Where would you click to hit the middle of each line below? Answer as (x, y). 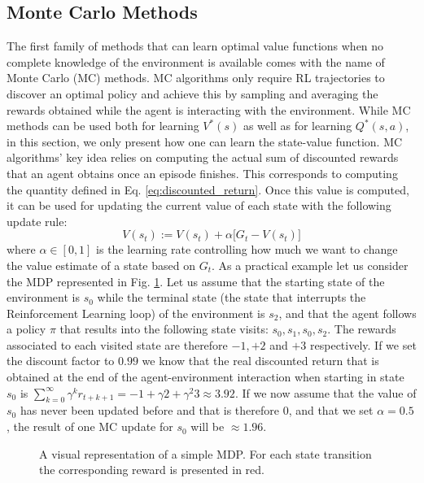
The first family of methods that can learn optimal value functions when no (195, 46)
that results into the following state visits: (164, 329)
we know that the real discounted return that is (260, 361)
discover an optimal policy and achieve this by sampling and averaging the (192, 93)
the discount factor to (61, 361)
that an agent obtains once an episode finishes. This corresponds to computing (202, 173)
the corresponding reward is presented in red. (152, 470)
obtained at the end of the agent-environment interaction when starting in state (205, 377)
